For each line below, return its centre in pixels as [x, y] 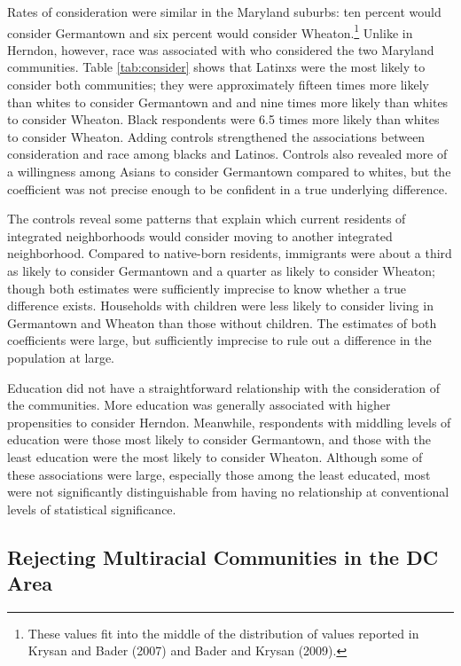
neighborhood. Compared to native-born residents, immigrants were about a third [230, 253]
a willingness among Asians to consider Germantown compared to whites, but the [229, 171]
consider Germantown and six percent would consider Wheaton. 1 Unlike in [210, 31]
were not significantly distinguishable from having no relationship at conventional [228, 492]
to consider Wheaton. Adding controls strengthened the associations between [216, 136]
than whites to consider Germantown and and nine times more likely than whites [228, 102]
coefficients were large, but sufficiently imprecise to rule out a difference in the [219, 340]
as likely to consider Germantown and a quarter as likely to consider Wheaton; [221, 270]
